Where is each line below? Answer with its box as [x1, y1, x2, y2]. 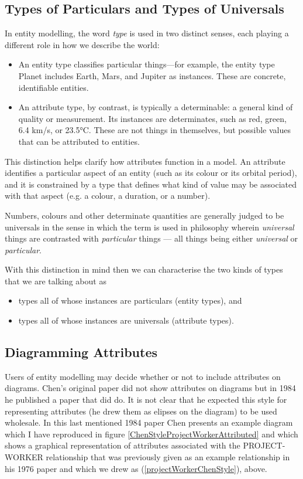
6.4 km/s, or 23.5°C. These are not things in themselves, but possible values [18, 124, 291, 136]
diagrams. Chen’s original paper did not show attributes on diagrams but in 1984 [5, 382, 296, 394]
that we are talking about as [5, 274, 106, 287]
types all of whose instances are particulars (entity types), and [18, 294, 242, 307]
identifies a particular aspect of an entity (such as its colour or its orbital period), [5, 167, 297, 179]
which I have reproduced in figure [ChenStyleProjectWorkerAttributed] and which [5, 427, 298, 440]
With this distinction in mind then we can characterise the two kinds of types [5, 263, 283, 276]
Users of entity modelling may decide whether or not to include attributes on [5, 370, 281, 382]
